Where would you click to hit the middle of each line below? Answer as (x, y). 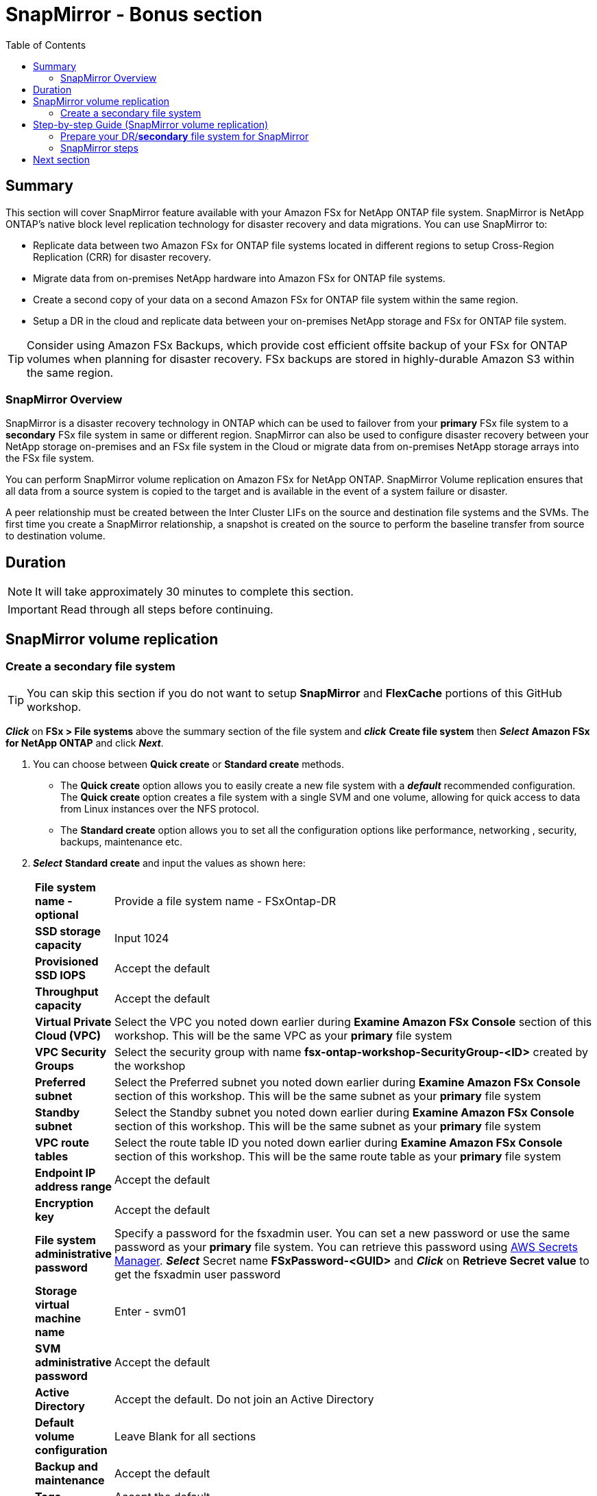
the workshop (150, 1066)
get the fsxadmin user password (198, 1275)
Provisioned (67, 962)
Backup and (66, 1467)
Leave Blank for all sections (185, 1437)
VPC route (62, 1143)
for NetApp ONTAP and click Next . (85, 743)
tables (52, 1157)
